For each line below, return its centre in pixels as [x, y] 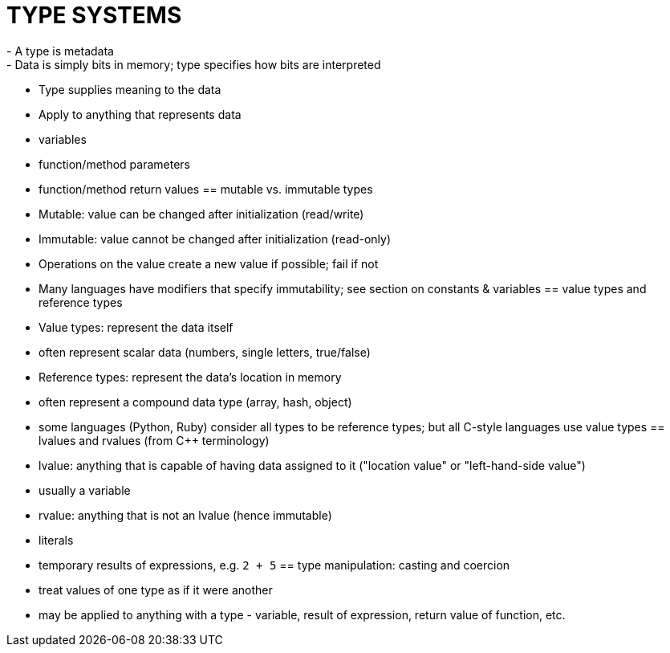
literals [56, 540]
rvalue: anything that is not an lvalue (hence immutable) [185, 515]
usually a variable [85, 490]
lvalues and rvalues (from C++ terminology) [154, 440]
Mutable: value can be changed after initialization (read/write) [201, 214]
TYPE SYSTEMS [94, 15]
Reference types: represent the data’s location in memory [190, 377]
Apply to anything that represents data [140, 114]
